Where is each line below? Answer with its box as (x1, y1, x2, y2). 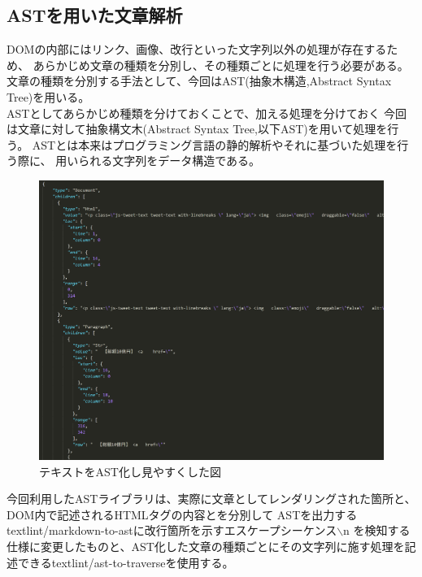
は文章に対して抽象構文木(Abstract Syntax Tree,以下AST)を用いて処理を (7, 120, 388, 137)
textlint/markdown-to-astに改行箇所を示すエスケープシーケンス (7, 522, 337, 539)
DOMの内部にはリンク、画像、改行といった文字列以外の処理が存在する (7, 41, 387, 58)
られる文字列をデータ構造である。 (78, 152, 261, 169)
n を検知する (343, 522, 411, 539)
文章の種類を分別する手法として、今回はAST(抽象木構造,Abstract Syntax (7, 72, 392, 89)
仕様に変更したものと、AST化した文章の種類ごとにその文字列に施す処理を (7, 538, 405, 554)
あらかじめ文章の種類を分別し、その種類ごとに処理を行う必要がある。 (33, 56, 409, 73)
